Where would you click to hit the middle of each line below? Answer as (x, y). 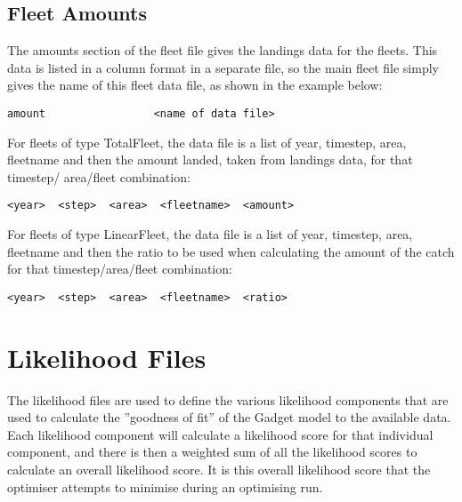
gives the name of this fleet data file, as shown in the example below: (195, 85)
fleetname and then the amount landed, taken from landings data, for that (210, 159)
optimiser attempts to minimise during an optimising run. (165, 486)
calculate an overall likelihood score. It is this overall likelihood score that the (219, 470)
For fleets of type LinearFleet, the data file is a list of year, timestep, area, (210, 234)
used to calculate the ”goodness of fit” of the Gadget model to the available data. (229, 417)
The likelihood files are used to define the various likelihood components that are (228, 399)
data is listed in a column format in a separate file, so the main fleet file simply (223, 67)
